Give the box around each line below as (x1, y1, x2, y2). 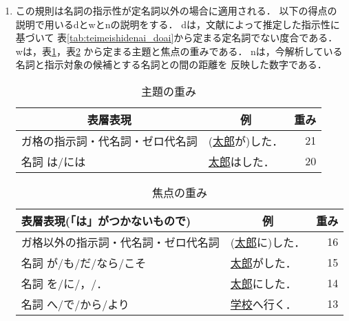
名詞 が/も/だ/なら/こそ (21, 254, 147, 271)
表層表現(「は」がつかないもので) (21, 212, 191, 229)
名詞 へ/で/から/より (21, 296, 129, 312)
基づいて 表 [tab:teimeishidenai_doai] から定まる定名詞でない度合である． (15, 30, 338, 45)
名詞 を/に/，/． (21, 275, 108, 291)
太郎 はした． (208, 153, 275, 169)
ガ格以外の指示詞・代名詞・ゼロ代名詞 (21, 234, 220, 250)
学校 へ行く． (230, 296, 297, 312)
